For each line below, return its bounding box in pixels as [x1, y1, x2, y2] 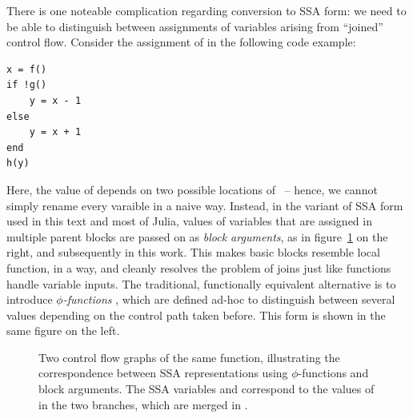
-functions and [298, 364, 369, 381]
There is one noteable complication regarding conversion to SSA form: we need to [6, 2, 407, 18]
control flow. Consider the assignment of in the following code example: [6, 34, 356, 50]
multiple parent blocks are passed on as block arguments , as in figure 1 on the [6, 228, 388, 245]
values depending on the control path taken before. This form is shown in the [6, 306, 386, 323]
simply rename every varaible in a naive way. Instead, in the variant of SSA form [6, 197, 403, 213]
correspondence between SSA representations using [38, 364, 288, 381]
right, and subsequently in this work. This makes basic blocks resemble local [6, 244, 380, 261]
